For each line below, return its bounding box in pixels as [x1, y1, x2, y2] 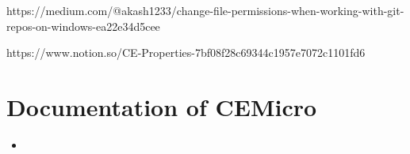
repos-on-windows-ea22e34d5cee [6, 17, 160, 34]
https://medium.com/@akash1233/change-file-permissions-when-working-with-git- [6, 2, 404, 18]
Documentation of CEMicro [6, 90, 317, 122]
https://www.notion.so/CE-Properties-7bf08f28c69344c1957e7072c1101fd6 [6, 44, 366, 61]
